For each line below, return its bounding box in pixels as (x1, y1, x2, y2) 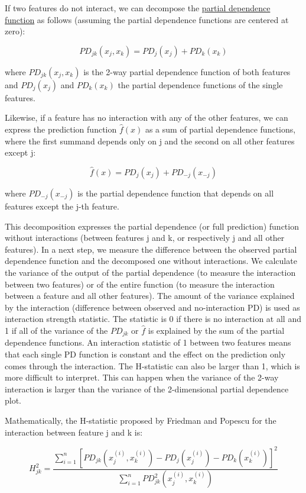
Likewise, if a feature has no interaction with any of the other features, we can (5, 111, 288, 124)
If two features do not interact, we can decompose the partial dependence (5, 2, 271, 14)
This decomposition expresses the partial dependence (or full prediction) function (5, 220, 299, 232)
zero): (5, 25, 25, 37)
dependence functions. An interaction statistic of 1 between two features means (5, 336, 291, 349)
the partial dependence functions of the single (118, 78, 283, 91)
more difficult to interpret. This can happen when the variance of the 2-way (5, 371, 279, 384)
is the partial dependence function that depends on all (77, 186, 274, 199)
